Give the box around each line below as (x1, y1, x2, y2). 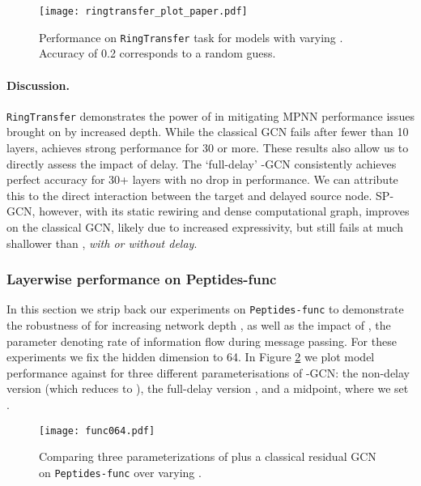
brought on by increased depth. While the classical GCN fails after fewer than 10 (6, 123, 409, 140)
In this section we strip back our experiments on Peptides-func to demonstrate (6, 301, 404, 318)
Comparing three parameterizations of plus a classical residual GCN (39, 448, 376, 465)
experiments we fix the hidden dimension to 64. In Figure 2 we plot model (6, 348, 375, 365)
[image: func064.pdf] (39, 424, 155, 437)
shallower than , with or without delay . (6, 234, 198, 251)
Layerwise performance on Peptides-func (6, 269, 277, 289)
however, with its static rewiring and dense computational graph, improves (39, 202, 410, 220)
